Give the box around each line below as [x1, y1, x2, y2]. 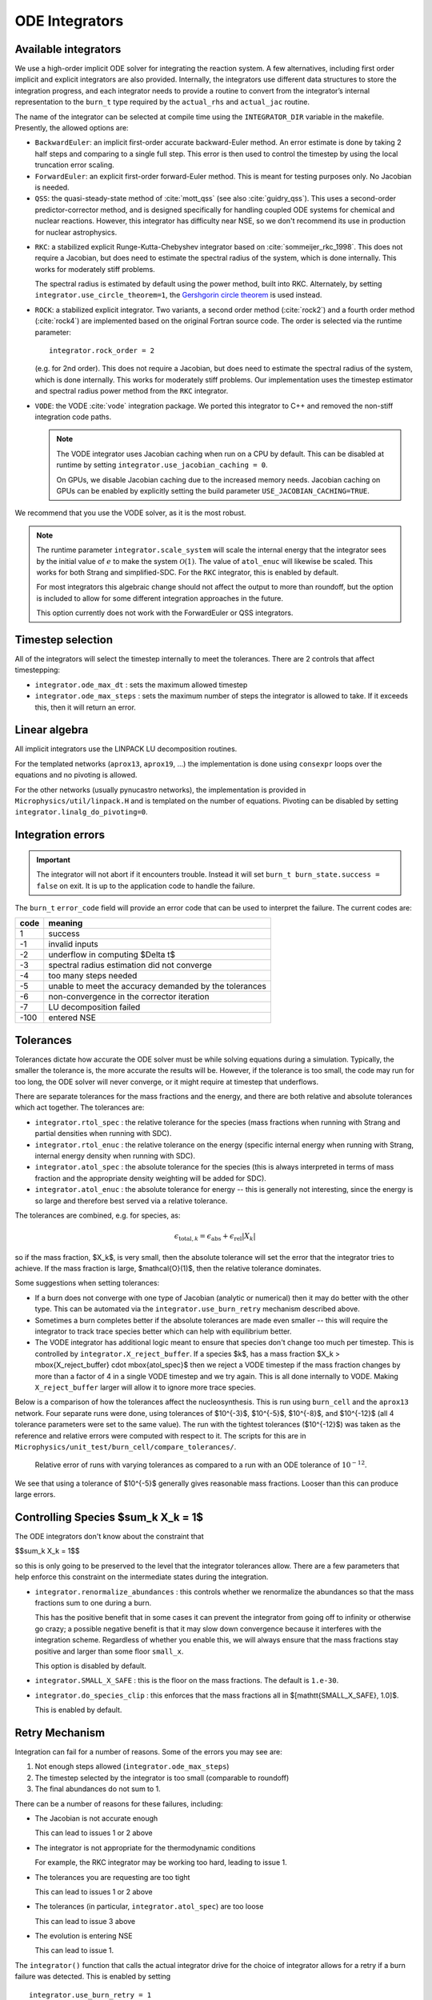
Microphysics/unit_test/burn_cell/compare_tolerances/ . [14, 1442, 237, 1451]
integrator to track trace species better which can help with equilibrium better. [34, 1326, 292, 1336]
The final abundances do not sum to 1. [34, 1784, 162, 1794]
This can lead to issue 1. [34, 1946, 114, 1955]
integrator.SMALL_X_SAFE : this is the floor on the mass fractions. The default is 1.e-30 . [34, 1676, 339, 1686]
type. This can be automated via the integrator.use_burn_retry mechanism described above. [34, 1304, 360, 1314]
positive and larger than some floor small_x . [34, 1646, 184, 1656]
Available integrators [14, 42, 122, 56]
